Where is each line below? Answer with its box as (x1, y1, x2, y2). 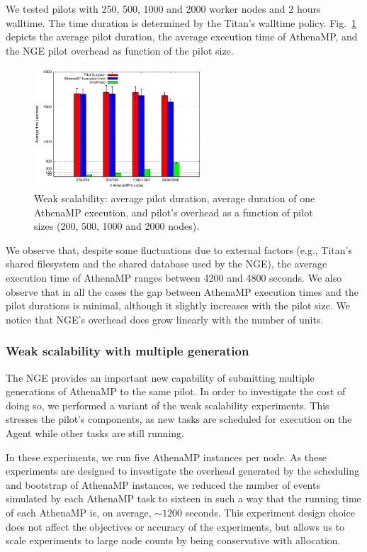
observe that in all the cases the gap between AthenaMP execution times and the (6, 284, 358, 299)
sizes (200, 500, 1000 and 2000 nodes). (34, 219, 200, 233)
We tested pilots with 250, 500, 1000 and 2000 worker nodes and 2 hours (6, 1, 321, 16)
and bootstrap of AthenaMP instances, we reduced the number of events (6, 477, 320, 492)
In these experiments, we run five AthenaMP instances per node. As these (6, 449, 327, 464)
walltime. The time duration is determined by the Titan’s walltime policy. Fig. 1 (6, 15, 357, 30)
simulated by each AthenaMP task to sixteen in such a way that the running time (6, 491, 361, 506)
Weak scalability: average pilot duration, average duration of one (34, 191, 315, 206)
